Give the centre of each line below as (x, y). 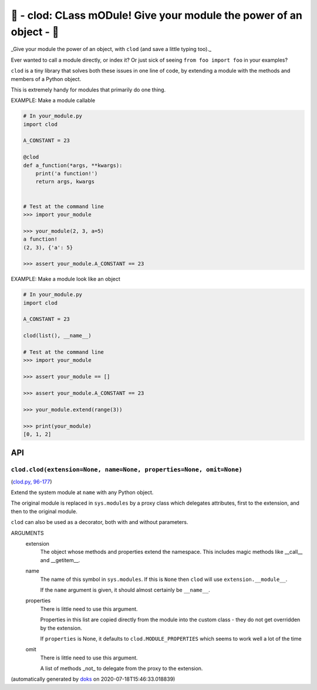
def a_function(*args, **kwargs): (73, 165)
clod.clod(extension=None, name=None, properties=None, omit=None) (127, 470)
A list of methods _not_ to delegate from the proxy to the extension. (122, 668)
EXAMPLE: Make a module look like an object (65, 279)
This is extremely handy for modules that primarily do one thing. (88, 89)
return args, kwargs (65, 182)
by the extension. (61, 628)
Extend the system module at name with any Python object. (82, 492)
